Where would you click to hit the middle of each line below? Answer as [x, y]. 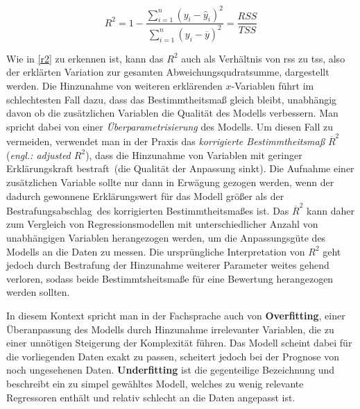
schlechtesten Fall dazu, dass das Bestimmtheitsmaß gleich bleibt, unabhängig [172, 99]
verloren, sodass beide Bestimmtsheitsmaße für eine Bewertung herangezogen [170, 278]
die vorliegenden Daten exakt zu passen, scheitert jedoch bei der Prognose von [173, 356]
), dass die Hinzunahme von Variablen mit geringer [194, 155]
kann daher [331, 210]
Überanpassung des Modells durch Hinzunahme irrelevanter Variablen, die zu [170, 329]
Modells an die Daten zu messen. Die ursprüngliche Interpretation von [156, 251]
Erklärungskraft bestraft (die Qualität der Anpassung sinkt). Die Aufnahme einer [180, 168]
